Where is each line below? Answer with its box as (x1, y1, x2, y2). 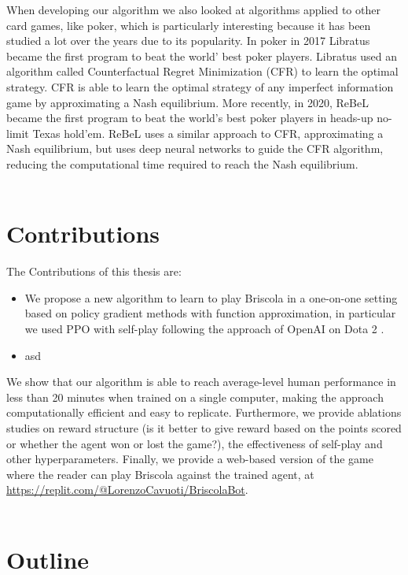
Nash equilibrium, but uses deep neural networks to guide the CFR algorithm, (6, 140, 384, 157)
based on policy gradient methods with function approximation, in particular (24, 305, 396, 321)
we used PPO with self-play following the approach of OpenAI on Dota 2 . (24, 321, 384, 337)
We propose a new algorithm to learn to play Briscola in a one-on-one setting (24, 289, 398, 306)
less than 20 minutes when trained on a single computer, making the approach (6, 388, 384, 405)
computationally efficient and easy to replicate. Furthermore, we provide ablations (6, 404, 402, 421)
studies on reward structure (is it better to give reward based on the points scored (6, 420, 402, 436)
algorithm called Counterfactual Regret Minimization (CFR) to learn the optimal (6, 63, 399, 80)
